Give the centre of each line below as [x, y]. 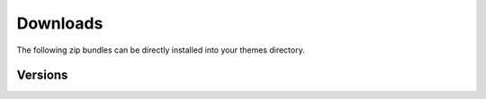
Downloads [60, 23]
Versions [42, 75]
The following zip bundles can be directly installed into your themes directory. [161, 50]
